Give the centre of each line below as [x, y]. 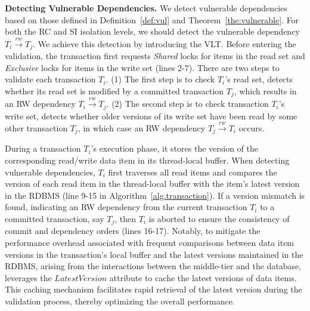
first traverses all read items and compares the [193, 172]
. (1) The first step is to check [160, 79]
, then [125, 218]
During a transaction [43, 148]
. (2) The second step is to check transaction [187, 104]
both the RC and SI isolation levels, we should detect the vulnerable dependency [152, 31]
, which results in [265, 90]
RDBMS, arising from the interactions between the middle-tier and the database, [153, 266]
